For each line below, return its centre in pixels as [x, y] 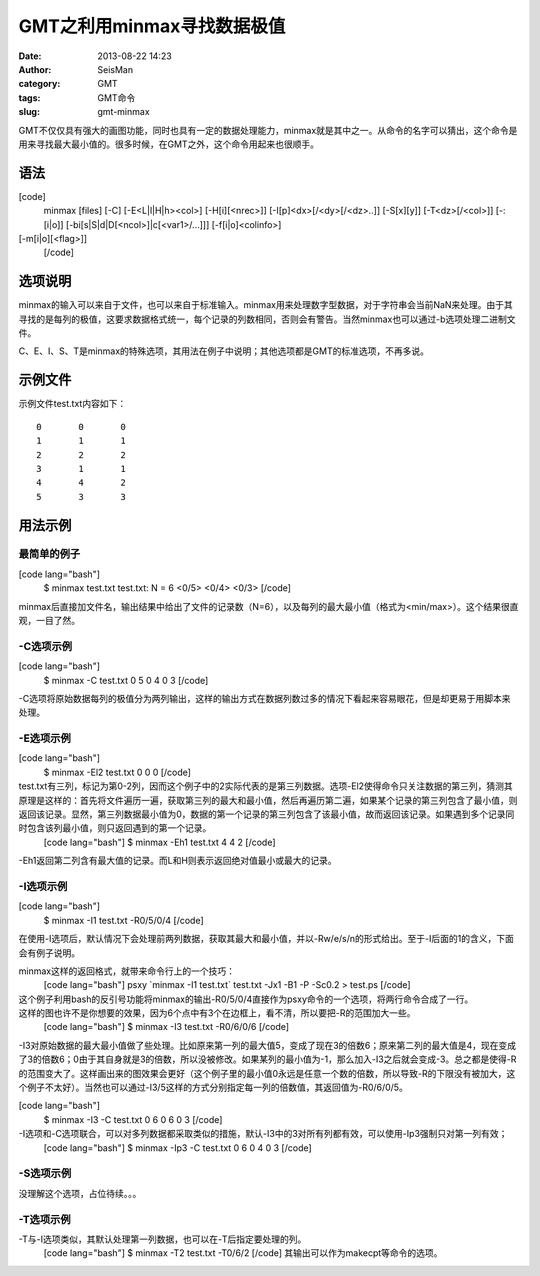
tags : [29, 97]
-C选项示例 [45, 646]
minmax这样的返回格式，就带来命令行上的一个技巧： [126, 971]
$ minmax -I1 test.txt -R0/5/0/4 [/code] [123, 920]
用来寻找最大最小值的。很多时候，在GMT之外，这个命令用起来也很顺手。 [169, 144]
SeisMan [115, 69]
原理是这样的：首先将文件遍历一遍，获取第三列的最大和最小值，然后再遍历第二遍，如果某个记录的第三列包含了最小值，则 [268, 800]
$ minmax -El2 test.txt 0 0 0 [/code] [117, 772]
